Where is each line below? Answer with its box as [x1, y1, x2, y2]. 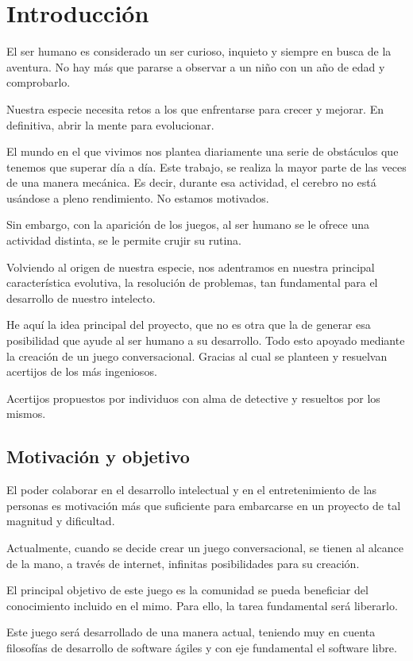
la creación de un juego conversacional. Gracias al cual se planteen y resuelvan [6, 347, 388, 364]
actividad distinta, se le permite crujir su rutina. [6, 232, 241, 249]
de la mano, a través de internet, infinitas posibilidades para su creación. [6, 555, 360, 571]
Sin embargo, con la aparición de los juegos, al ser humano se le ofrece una [6, 216, 369, 233]
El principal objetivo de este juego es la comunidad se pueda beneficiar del [6, 582, 369, 598]
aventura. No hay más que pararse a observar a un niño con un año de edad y [6, 58, 385, 75]
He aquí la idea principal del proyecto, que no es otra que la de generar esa [6, 316, 371, 333]
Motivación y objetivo [6, 444, 190, 469]
